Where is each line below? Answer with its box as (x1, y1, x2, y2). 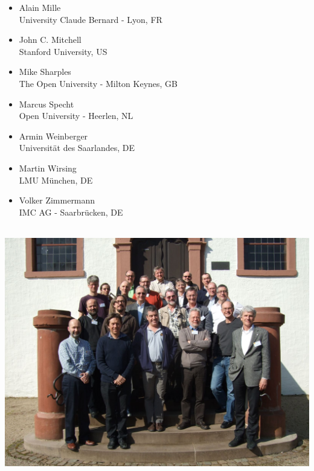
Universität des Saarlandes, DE (19, 141, 135, 154)
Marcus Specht (19, 97, 74, 110)
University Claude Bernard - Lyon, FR (19, 13, 162, 25)
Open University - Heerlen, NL (19, 109, 133, 122)
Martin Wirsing (19, 161, 77, 174)
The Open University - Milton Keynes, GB (19, 77, 178, 89)
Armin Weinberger (19, 129, 88, 142)
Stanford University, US (19, 45, 107, 57)
